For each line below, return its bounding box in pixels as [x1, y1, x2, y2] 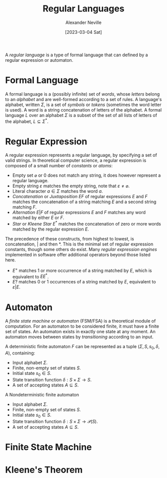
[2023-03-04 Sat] [65, 29, 102, 35]
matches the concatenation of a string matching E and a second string [12, 199, 157, 205]
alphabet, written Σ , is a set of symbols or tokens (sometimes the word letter [5, 102, 162, 108]
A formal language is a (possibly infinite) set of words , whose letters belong [5, 91, 160, 97]
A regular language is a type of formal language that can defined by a [5, 52, 148, 58]
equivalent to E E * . [12, 272, 49, 279]
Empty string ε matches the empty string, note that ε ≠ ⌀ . [12, 183, 130, 189]
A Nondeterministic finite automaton [5, 391, 80, 397]
